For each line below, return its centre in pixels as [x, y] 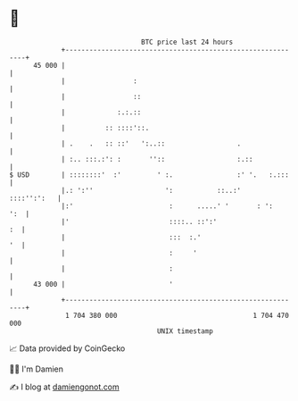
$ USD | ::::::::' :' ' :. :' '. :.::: [149, 175]
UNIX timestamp [185, 331]
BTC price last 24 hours [187, 42]
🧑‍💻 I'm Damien [37, 369]
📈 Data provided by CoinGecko [67, 348]
